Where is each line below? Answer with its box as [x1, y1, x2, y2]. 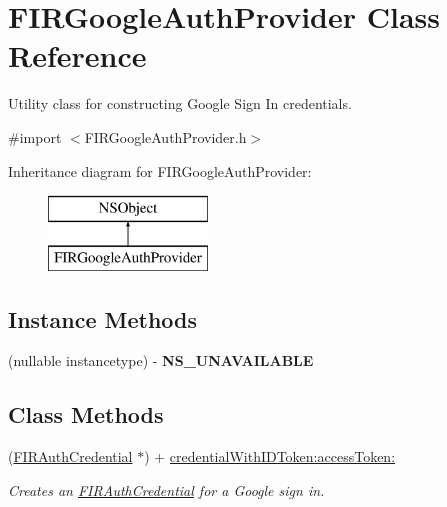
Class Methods [8, 399, 164, 430]
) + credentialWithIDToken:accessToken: [144, 446, 396, 467]
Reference [8, 35, 147, 76]
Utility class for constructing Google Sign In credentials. [8, 93, 352, 114]
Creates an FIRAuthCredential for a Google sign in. [8, 479, 325, 500]
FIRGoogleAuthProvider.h [84, 126, 247, 147]
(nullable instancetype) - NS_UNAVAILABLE [8, 350, 314, 371]
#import [8, 126, 62, 147]
